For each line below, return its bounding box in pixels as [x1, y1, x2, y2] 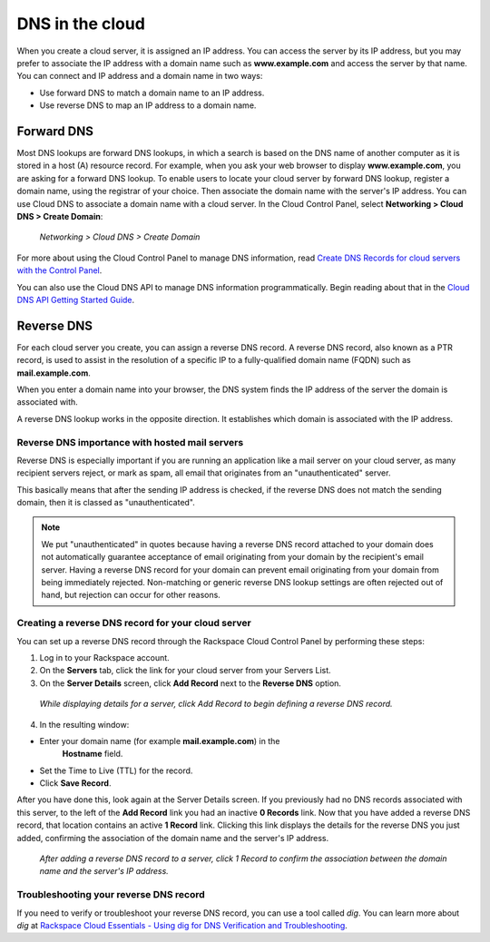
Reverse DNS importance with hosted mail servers [16, 436, 244, 448]
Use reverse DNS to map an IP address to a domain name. [39, 100, 257, 111]
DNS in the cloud [16, 14, 145, 34]
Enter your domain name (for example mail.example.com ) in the [39, 735, 280, 746]
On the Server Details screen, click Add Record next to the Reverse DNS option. [39, 677, 342, 689]
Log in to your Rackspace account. [39, 652, 170, 662]
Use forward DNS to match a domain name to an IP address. [39, 87, 265, 98]
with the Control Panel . [16, 265, 103, 276]
